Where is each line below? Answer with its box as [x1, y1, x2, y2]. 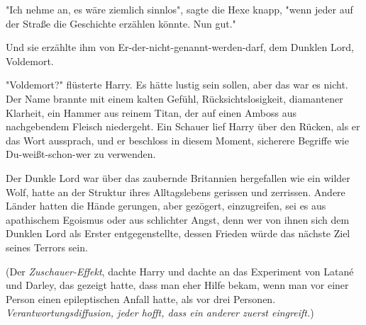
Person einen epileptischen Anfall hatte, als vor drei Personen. [6, 291, 276, 306]
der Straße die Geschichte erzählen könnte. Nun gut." [6, 16, 236, 30]
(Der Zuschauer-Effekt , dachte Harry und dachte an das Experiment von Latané [6, 263, 354, 278]
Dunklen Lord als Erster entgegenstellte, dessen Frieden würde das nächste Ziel [6, 226, 350, 241]
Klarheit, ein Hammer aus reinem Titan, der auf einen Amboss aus [6, 105, 296, 120]
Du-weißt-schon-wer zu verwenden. [6, 147, 156, 161]
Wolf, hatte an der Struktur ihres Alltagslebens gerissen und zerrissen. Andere [6, 184, 345, 199]
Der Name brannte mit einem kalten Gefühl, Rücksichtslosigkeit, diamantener [6, 91, 343, 106]
